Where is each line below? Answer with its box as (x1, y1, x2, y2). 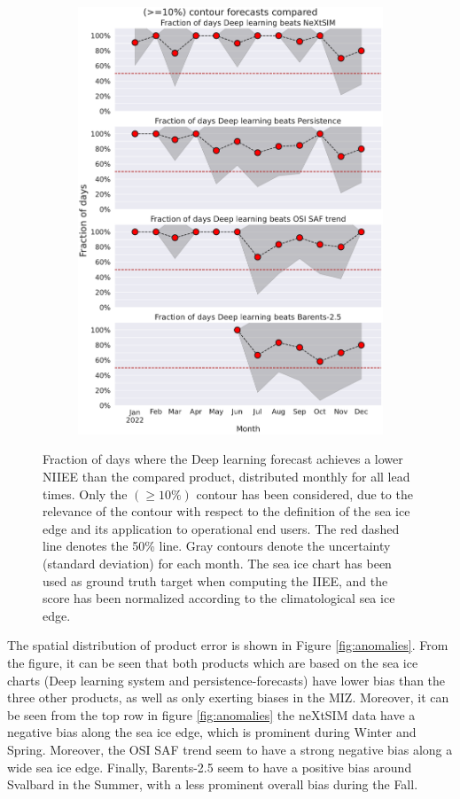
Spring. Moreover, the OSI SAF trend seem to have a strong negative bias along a (7, 740, 453, 758)
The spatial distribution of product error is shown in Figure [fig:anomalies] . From (7, 636, 448, 654)
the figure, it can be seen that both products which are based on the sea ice (7, 654, 418, 671)
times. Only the (43, 484, 128, 503)
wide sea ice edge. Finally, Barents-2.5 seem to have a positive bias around (7, 757, 412, 776)
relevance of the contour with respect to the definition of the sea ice (43, 502, 410, 521)
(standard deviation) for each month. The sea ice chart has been (43, 554, 392, 573)
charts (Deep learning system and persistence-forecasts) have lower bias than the (7, 670, 446, 689)
